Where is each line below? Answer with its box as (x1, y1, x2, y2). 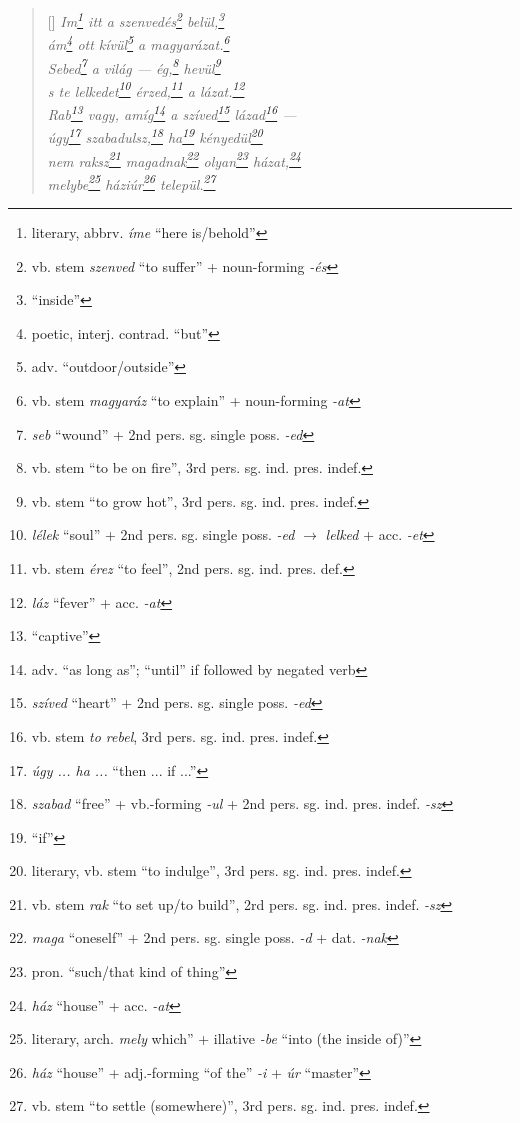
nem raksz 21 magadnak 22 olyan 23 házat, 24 (47, 147, 302, 171)
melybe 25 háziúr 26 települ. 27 (47, 170, 216, 194)
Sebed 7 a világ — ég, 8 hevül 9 (47, 54, 221, 78)
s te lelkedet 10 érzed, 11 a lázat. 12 (47, 77, 245, 101)
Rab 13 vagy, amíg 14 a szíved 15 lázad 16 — (47, 101, 297, 124)
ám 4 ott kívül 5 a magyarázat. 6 (47, 31, 230, 54)
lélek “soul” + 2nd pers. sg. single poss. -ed (31, 524, 295, 545)
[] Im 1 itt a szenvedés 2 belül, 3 (47, 8, 225, 31)
